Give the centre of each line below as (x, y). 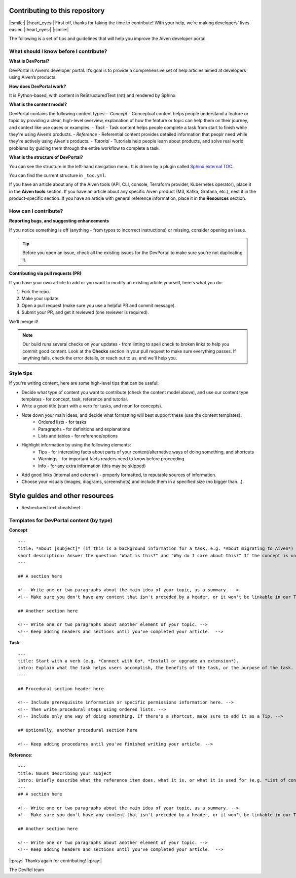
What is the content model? (38, 104)
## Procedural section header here (61, 689)
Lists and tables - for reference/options (78, 436)
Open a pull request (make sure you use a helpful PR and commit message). (99, 305)
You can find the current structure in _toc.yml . (57, 175)
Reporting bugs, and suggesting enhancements (59, 221)
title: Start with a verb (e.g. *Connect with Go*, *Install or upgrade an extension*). (129, 661)
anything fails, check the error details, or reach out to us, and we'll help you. (100, 358)
